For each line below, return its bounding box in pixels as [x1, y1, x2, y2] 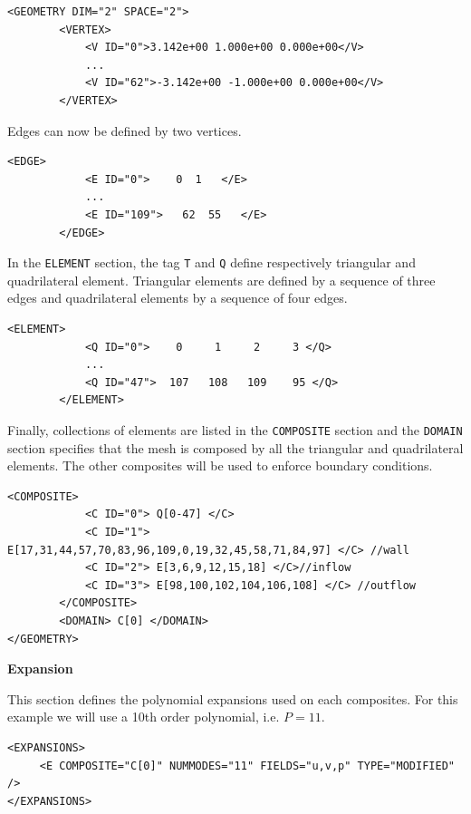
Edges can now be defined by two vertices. [7, 121, 242, 140]
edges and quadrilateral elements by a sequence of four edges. [7, 288, 348, 307]
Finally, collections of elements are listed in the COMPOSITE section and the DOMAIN [7, 420, 463, 439]
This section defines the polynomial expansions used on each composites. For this [7, 689, 458, 708]
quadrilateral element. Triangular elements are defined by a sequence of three [7, 270, 436, 289]
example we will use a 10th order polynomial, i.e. [7, 707, 280, 726]
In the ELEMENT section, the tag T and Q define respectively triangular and [7, 253, 416, 272]
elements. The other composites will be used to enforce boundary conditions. [7, 456, 433, 475]
